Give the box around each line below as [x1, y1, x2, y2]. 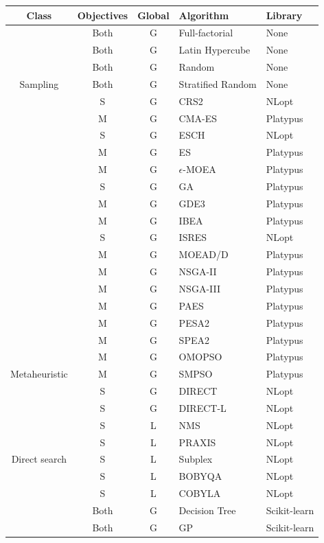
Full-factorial [178, 25, 233, 40]
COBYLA [178, 486, 221, 500]
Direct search [11, 452, 67, 466]
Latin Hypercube [178, 43, 251, 57]
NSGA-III [178, 281, 220, 295]
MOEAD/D [178, 247, 229, 262]
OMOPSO [178, 349, 222, 364]
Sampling [19, 76, 59, 91]
